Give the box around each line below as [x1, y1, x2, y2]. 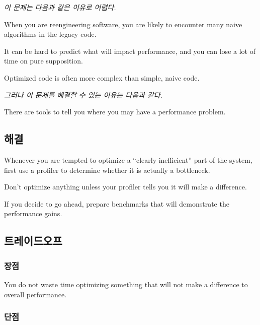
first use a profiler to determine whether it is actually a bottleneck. [4, 164, 210, 175]
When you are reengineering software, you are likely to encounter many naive [4, 19, 242, 29]
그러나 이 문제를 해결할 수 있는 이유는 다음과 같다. [4, 89, 162, 100]
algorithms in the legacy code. [4, 29, 97, 39]
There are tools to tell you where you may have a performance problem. [4, 106, 226, 117]
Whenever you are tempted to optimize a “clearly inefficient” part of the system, [4, 154, 252, 165]
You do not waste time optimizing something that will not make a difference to [4, 279, 248, 289]
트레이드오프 [4, 233, 62, 248]
